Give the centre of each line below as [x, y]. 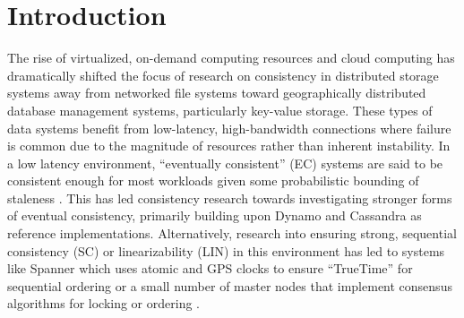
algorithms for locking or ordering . [103, 303]
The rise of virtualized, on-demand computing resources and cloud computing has [231, 58]
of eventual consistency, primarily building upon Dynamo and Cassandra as [215, 215]
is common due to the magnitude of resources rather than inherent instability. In [229, 146]
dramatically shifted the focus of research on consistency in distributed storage [223, 75]
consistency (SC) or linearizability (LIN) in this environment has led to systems [226, 250]
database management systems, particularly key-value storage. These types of [220, 110]
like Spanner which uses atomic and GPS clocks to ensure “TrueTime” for [210, 268]
